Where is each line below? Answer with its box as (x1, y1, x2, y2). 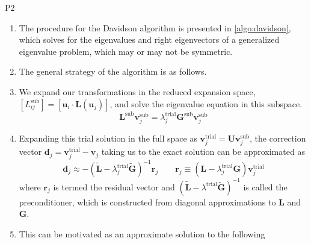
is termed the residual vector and (53, 180, 175, 193)
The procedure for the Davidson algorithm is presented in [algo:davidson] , (19, 21, 291, 34)
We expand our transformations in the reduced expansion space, (19, 85, 256, 98)
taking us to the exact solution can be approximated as (101, 145, 305, 158)
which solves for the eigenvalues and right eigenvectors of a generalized (19, 33, 280, 46)
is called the (243, 180, 288, 193)
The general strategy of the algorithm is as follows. (19, 65, 207, 78)
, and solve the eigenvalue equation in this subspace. (109, 97, 303, 110)
